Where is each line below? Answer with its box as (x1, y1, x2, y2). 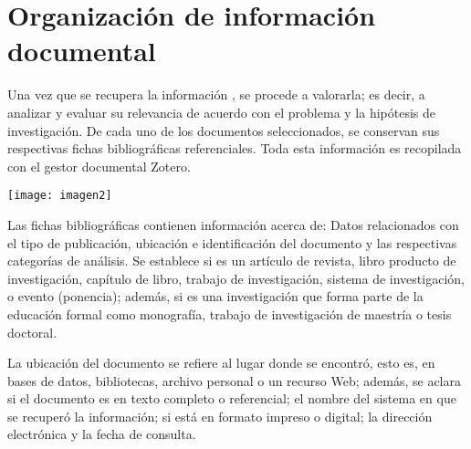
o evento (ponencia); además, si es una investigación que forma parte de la (7, 287, 424, 306)
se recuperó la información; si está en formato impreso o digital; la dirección (7, 406, 433, 425)
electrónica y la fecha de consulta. (7, 424, 196, 444)
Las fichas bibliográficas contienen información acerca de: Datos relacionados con (7, 214, 459, 234)
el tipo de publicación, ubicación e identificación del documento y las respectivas (7, 233, 457, 252)
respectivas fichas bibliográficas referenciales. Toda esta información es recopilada (7, 139, 462, 158)
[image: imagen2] (7, 189, 112, 203)
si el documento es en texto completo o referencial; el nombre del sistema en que (7, 389, 456, 408)
